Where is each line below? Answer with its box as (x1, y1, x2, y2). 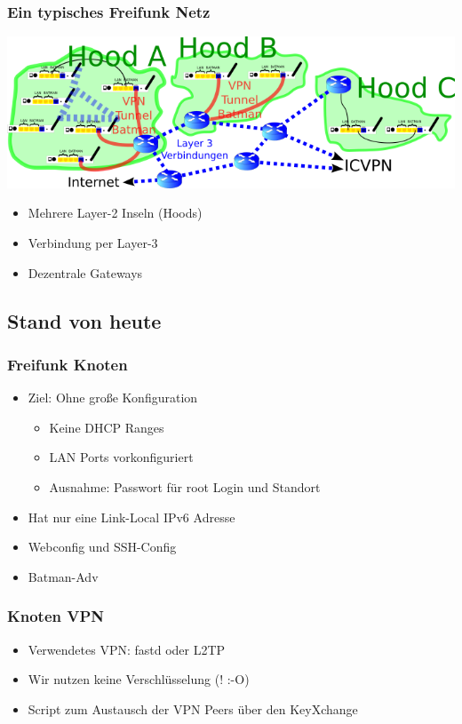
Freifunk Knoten (7, 353, 128, 375)
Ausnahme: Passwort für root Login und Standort (49, 478, 321, 497)
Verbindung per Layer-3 (28, 234, 158, 252)
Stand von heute (7, 306, 162, 334)
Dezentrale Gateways (28, 263, 143, 282)
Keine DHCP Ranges (49, 418, 164, 436)
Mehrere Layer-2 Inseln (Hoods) (28, 203, 203, 222)
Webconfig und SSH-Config (28, 537, 177, 556)
